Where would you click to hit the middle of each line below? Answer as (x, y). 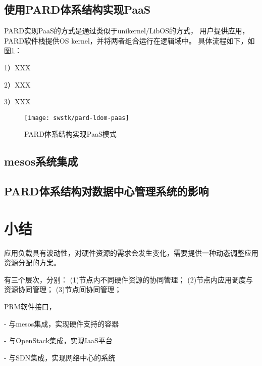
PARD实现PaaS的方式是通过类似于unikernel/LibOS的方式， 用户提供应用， (127, 31)
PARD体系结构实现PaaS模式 (70, 134)
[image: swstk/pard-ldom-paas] (77, 118)
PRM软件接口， (30, 307)
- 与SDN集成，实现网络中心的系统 (60, 357)
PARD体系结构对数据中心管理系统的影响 (107, 191)
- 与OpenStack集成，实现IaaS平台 (58, 340)
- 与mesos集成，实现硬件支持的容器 (62, 323)
